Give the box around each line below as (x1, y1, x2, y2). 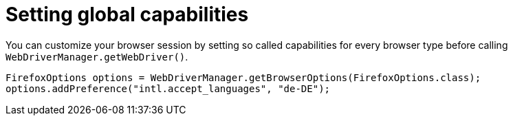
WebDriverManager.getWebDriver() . (6, 50, 188, 63)
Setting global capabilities (6, 3, 249, 26)
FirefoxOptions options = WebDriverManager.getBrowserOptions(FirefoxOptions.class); (6, 71, 481, 83)
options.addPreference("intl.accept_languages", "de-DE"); (6, 82, 331, 94)
